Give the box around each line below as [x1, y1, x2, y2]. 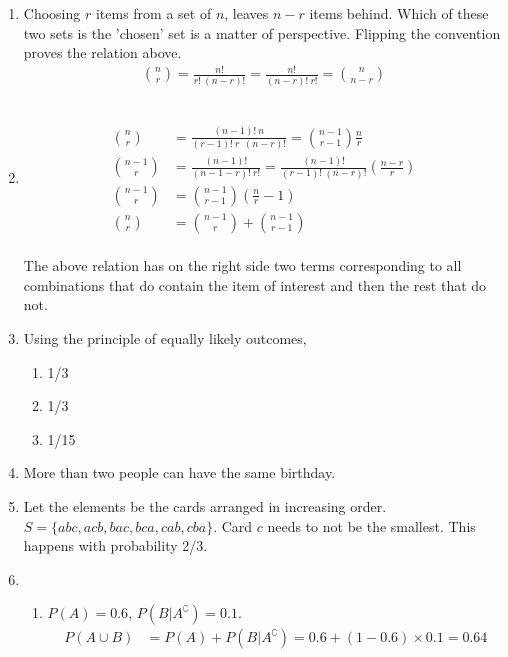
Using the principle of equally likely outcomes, [23, 327, 307, 348]
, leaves [224, 3, 269, 23]
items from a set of [95, 3, 212, 23]
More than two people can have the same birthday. [23, 462, 336, 483]
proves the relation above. [23, 42, 182, 63]
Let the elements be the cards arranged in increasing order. [23, 495, 387, 516]
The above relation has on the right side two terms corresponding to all [23, 255, 462, 276]
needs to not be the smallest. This [267, 515, 476, 536]
